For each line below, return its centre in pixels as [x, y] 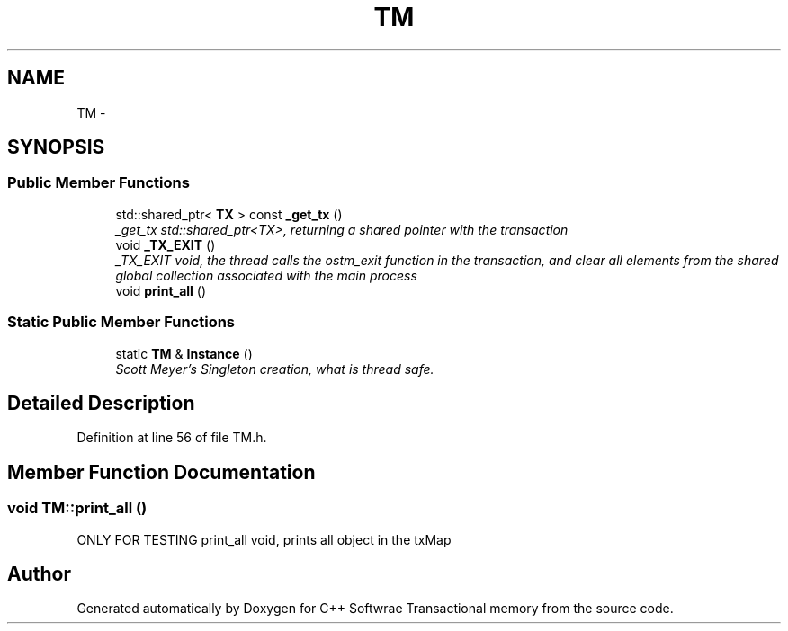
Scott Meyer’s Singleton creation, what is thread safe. [275, 369]
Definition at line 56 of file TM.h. [172, 438]
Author [39, 574]
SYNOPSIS [56, 147]
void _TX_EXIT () [166, 244]
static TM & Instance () [184, 353]
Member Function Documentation [161, 472]
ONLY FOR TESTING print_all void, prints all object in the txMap [264, 539]
